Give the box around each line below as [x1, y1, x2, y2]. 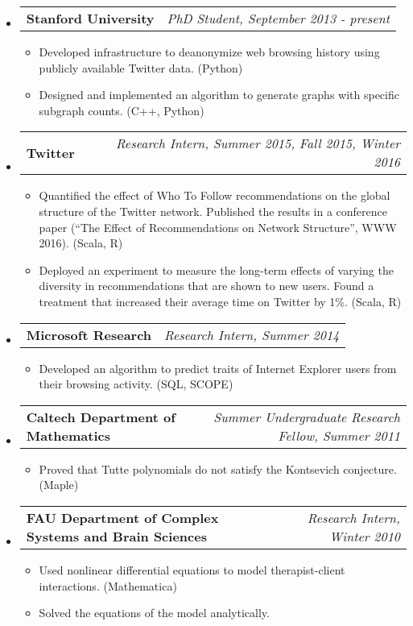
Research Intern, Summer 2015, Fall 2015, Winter [115, 134, 400, 153]
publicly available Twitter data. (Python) [39, 59, 243, 76]
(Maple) [39, 476, 79, 493]
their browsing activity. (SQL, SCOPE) [39, 375, 233, 392]
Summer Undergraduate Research [213, 407, 400, 426]
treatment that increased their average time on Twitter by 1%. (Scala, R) [39, 292, 402, 309]
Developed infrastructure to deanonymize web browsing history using [39, 44, 380, 60]
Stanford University [26, 9, 155, 27]
